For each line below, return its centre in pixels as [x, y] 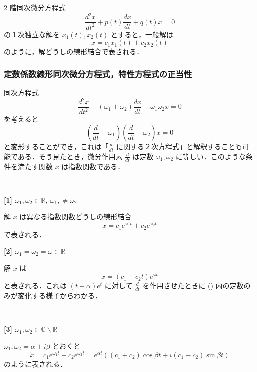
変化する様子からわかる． [60, 296]
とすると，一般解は [142, 34]
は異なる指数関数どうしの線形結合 [76, 217]
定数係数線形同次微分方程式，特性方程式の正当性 [98, 73]
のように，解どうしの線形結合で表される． [74, 51]
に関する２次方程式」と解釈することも [179, 146]
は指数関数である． [93, 166]
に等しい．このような [211, 156]
